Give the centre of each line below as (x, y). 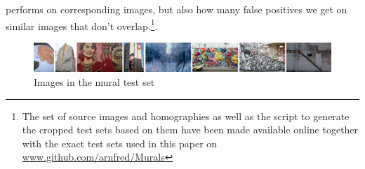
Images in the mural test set (94, 82)
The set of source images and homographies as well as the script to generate (186, 116)
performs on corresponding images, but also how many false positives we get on (177, 9)
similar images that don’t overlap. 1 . (82, 24)
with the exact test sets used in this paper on (120, 143)
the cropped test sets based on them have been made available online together (190, 130)
